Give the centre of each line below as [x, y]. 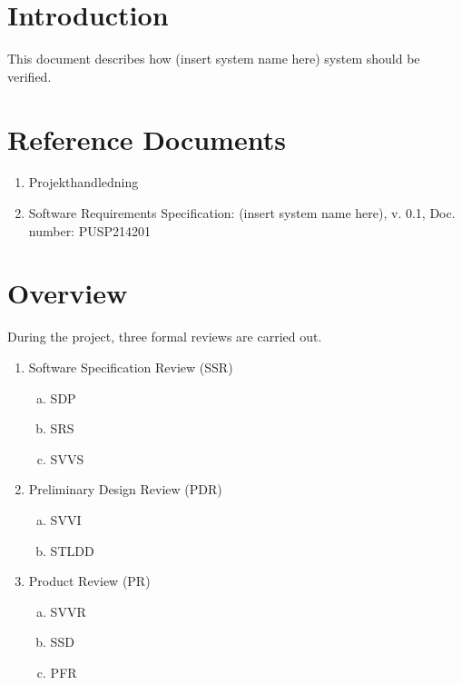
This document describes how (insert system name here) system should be [214, 59]
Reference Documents [147, 139]
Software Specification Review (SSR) [131, 367]
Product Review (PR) [89, 581]
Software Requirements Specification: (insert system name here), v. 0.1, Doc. [242, 213]
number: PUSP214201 [90, 230]
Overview [68, 293]
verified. [29, 76]
